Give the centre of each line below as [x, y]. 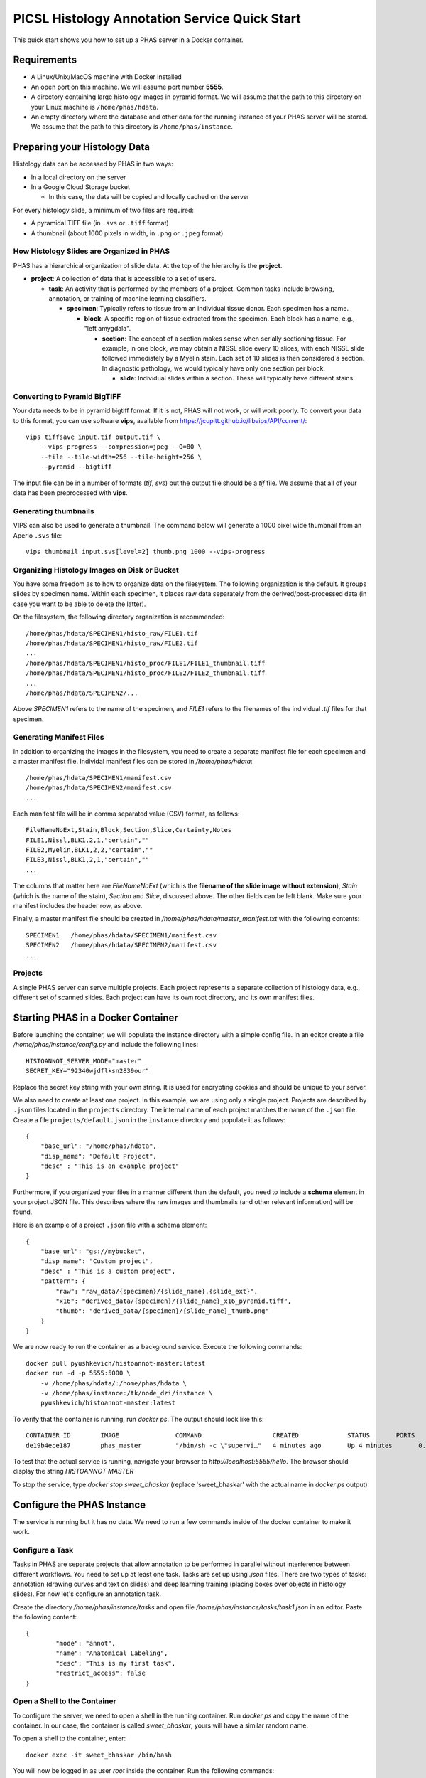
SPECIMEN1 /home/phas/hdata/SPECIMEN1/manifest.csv [121, 935]
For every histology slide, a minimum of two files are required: [104, 210]
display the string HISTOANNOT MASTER [73, 1471]
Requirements [45, 60]
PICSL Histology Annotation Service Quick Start [157, 18]
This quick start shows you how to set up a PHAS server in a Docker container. [128, 40]
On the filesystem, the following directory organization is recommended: [119, 617]
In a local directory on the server [78, 177]
